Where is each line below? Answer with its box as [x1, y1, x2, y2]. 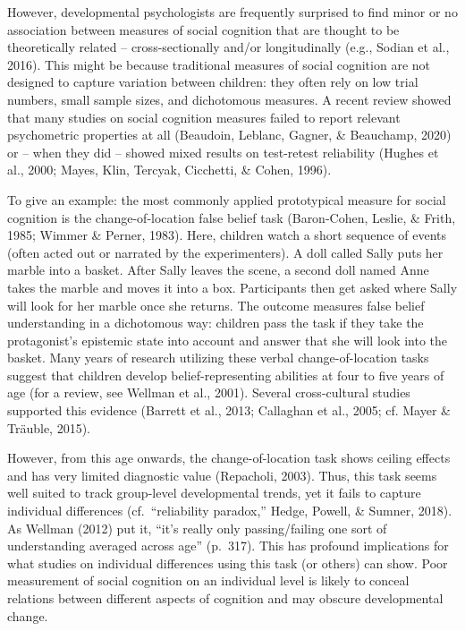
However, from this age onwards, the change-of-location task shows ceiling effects [7, 448, 451, 467]
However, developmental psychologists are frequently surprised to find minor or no [7, 3, 458, 21]
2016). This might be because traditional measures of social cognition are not [7, 55, 430, 73]
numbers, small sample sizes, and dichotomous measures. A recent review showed [7, 90, 452, 108]
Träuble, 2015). [7, 418, 91, 437]
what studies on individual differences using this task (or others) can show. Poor [7, 553, 448, 572]
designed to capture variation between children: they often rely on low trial [7, 72, 418, 91]
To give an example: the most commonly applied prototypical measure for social [7, 190, 446, 209]
